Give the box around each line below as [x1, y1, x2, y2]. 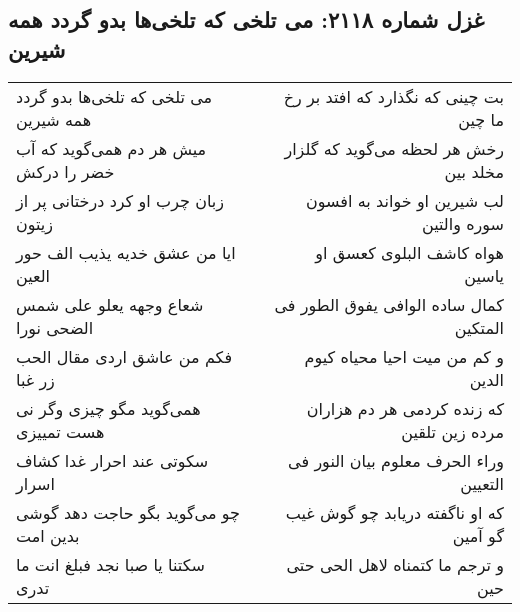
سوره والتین [422, 211, 504, 235]
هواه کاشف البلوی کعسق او [315, 240, 504, 264]
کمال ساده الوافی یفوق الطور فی [274, 292, 504, 316]
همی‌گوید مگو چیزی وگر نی [16, 396, 201, 420]
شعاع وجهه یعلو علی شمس [16, 292, 204, 316]
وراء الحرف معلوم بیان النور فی [288, 448, 504, 472]
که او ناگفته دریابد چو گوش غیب [285, 500, 504, 524]
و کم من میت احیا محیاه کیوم [304, 344, 504, 368]
